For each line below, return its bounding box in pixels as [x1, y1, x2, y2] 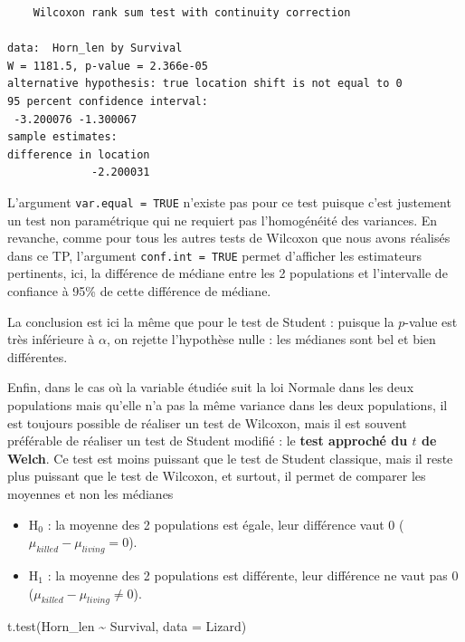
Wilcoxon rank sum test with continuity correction [33, 6, 351, 19]
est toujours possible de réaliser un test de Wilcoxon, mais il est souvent [7, 413, 407, 432]
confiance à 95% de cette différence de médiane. [7, 282, 271, 301]
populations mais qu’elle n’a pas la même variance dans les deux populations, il [7, 396, 448, 414]
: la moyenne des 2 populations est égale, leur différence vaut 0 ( [47, 514, 404, 533]
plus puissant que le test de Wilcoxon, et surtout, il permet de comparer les [7, 466, 426, 485]
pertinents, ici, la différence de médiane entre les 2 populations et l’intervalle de [7, 264, 448, 283]
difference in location [7, 148, 150, 161]
